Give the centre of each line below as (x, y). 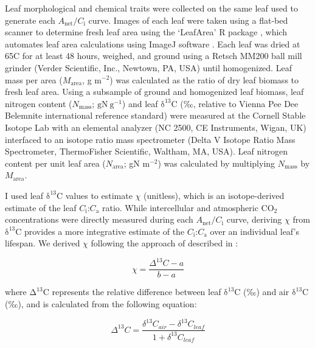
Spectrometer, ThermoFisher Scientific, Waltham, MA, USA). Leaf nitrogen (147, 151)
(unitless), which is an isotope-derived (214, 195)
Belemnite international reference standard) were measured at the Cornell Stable (155, 115)
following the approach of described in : (164, 243)
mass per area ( (34, 79)
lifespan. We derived (43, 243)
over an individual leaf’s (254, 231)
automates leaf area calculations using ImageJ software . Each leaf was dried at (153, 43)
